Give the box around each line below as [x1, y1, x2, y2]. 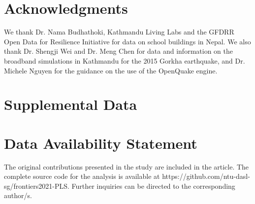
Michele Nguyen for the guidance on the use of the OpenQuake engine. [4, 65, 218, 75]
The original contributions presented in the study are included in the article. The [4, 161, 249, 171]
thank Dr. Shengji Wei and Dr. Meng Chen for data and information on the [4, 46, 233, 56]
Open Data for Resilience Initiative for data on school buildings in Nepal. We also [4, 36, 251, 46]
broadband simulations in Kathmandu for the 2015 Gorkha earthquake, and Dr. [4, 55, 245, 66]
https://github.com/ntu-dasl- [162, 171, 250, 181]
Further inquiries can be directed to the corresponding [71, 180, 235, 191]
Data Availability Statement [4, 133, 197, 153]
